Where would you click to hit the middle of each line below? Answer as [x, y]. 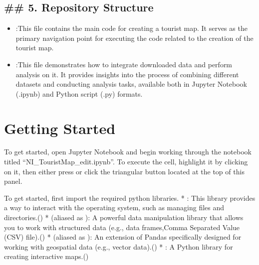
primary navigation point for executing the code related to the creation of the [134, 38]
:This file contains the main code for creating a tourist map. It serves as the [131, 28]
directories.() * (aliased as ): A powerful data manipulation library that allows [124, 217]
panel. [13, 181]
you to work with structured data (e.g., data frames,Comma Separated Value [122, 227]
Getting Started [60, 128]
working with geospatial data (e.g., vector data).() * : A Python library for [119, 246]
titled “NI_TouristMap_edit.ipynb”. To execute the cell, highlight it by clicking [126, 162]
